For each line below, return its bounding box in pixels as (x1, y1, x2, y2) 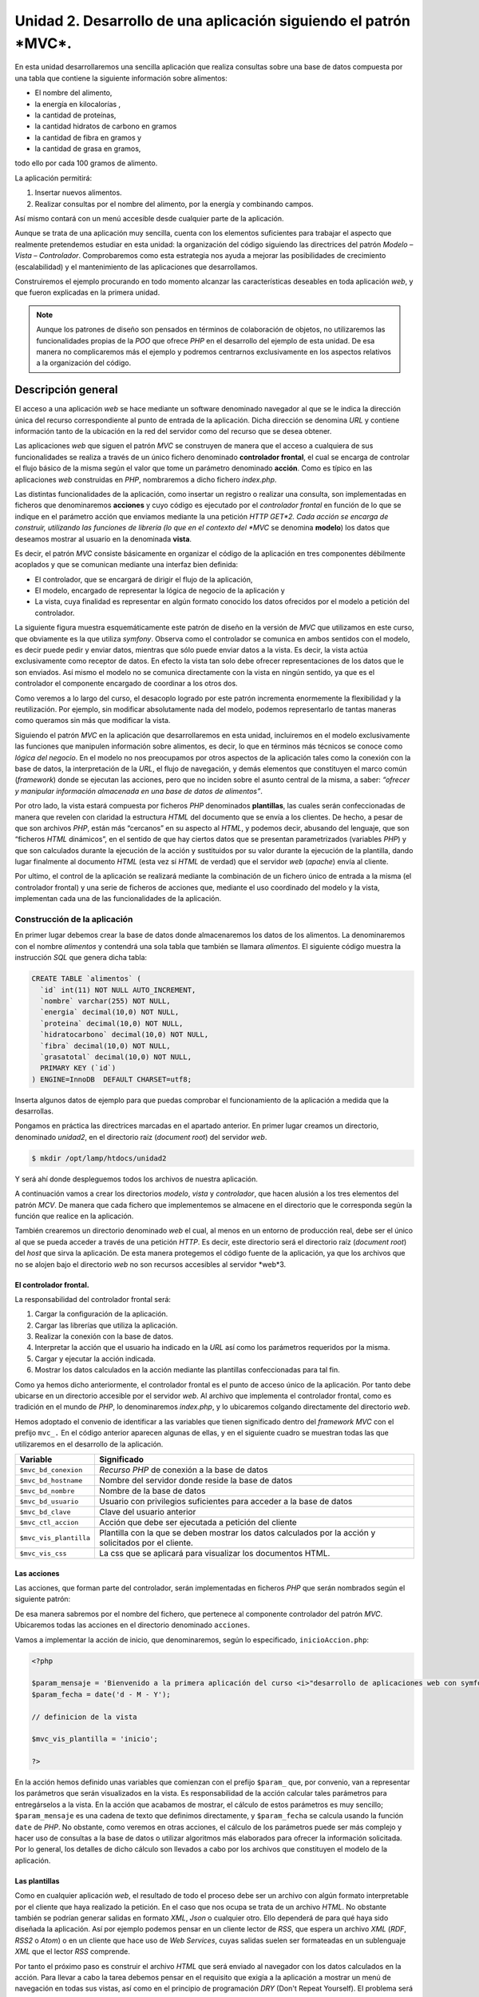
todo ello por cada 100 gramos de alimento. (14, 158, 158, 168)
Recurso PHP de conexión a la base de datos (99, 1464, 268, 1475)
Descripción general (14, 383, 118, 397)
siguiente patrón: (14, 1594, 71, 1604)
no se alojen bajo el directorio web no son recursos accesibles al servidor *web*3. (14, 1259, 287, 1269)
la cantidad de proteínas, (34, 110, 117, 120)
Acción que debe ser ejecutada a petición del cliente (99, 1517, 297, 1527)
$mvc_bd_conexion (19, 1466, 83, 1474)
